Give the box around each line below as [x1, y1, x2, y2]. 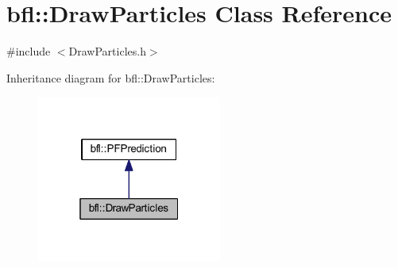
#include [6, 43, 51, 59]
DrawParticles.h [68, 43, 146, 59]
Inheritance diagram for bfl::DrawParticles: [6, 69, 215, 86]
